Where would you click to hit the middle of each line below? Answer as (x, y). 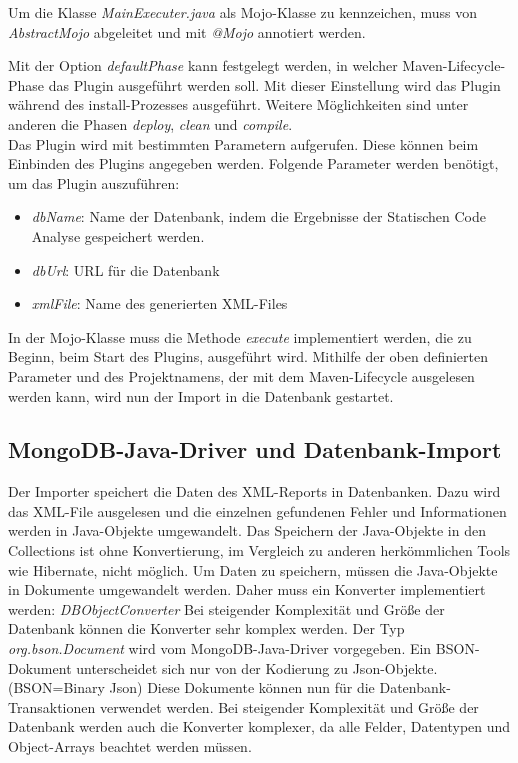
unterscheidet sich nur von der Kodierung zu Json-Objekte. (257, 667)
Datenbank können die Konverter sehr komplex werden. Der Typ (206, 628)
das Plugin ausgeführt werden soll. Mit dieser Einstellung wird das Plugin (274, 84)
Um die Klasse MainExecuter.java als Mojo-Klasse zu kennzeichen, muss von (243, 12)
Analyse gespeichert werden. (118, 235)
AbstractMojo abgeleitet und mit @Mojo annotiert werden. (187, 31)
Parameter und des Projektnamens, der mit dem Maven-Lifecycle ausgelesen (241, 375)
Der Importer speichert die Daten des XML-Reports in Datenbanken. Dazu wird (254, 491)
